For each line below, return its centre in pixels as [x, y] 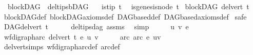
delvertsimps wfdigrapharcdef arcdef [62, 47]
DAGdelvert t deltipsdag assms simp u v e [96, 26]
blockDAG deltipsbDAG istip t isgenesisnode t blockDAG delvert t [128, 6]
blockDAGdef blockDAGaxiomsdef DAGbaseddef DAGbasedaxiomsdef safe [125, 16]
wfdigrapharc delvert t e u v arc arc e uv [82, 36]
